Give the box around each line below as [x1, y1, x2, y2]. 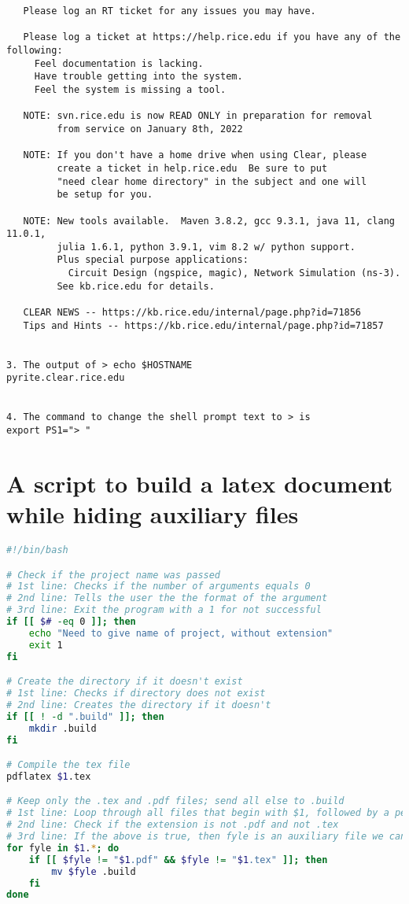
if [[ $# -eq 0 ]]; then [6, 616, 136, 627]
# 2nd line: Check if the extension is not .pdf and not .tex [6, 819, 339, 831]
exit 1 [28, 639, 63, 651]
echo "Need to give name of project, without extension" [28, 627, 333, 639]
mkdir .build [28, 722, 97, 734]
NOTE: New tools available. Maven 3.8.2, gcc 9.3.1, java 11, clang [23, 215, 395, 227]
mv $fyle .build [51, 865, 136, 877]
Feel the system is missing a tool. [34, 83, 227, 95]
